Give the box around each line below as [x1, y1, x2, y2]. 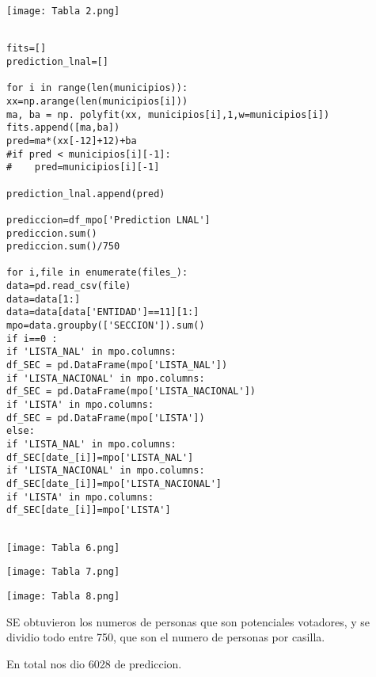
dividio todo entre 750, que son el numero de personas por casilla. [6, 629, 325, 645]
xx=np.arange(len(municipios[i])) [6, 95, 188, 107]
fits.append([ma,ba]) [6, 122, 120, 134]
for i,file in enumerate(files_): [6, 267, 188, 279]
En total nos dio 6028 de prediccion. [6, 655, 182, 671]
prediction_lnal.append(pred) [6, 188, 165, 200]
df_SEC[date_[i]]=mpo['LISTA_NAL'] [6, 451, 194, 463]
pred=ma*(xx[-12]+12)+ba [6, 135, 137, 146]
